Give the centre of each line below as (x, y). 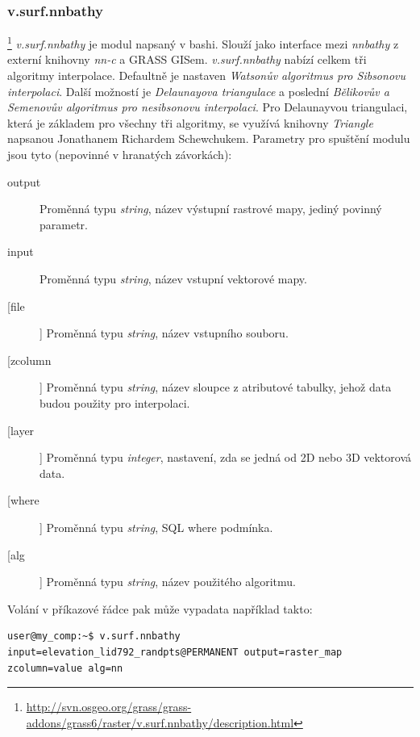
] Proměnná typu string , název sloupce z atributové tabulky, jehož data (216, 387)
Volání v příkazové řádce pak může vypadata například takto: (160, 608)
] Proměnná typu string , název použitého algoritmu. (168, 582)
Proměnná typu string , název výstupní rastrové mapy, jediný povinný (211, 209)
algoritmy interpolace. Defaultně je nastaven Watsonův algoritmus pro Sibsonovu (206, 75)
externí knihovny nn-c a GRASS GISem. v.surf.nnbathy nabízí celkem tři (187, 59)
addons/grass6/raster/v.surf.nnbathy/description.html (160, 722)
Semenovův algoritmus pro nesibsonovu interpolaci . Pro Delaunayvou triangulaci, (208, 107)
